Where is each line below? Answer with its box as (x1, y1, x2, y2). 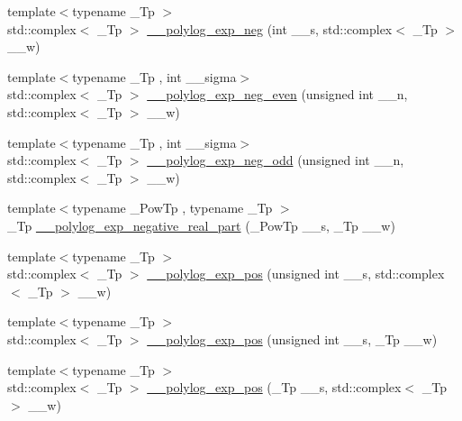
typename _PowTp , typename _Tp (72, 198, 273, 217)
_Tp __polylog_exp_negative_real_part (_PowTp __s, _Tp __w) (7, 215, 395, 234)
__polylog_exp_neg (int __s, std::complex (147, 19, 393, 38)
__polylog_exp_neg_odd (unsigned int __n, (147, 151, 404, 169)
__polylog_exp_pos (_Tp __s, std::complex (147, 378, 402, 397)
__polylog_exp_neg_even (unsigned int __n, (147, 85, 408, 104)
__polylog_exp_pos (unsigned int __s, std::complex (147, 264, 445, 283)
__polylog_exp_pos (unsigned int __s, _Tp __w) (147, 329, 438, 348)
